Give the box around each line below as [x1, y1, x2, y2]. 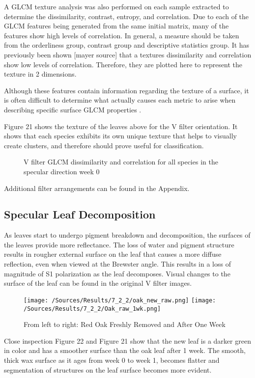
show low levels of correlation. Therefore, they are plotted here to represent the [4, 59, 243, 69]
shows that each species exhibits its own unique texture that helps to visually [4, 131, 237, 141]
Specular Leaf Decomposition [4, 207, 156, 222]
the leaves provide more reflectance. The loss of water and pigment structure [4, 239, 234, 249]
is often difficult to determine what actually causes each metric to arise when [4, 95, 236, 105]
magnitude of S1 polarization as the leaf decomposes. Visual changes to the [4, 268, 230, 278]
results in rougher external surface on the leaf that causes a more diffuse [4, 249, 222, 259]
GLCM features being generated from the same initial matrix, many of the [4, 21, 229, 31]
